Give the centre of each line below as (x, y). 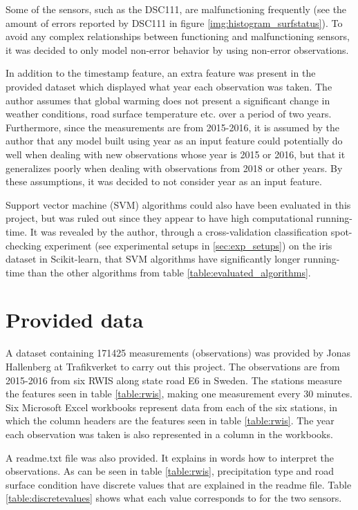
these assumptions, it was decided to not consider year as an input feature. (164, 181)
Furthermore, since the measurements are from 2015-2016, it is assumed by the (173, 127)
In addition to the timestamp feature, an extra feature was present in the (161, 73)
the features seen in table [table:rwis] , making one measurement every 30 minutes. (179, 394)
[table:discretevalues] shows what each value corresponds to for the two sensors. (174, 498)
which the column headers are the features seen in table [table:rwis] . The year (170, 421)
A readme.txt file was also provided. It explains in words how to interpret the (170, 457)
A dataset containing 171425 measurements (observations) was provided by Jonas (178, 353)
